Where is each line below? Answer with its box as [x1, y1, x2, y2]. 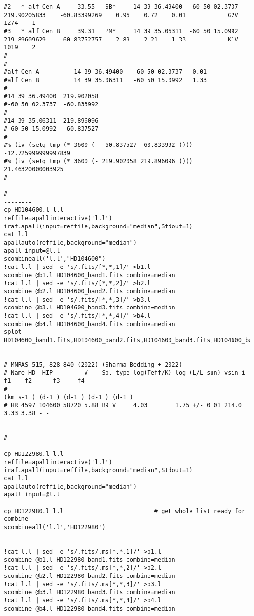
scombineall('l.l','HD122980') [4, 524, 106, 531]
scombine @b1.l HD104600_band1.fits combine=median [4, 271, 175, 279]
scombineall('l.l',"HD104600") [4, 255, 106, 263]
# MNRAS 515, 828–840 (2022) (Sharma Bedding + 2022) [4, 361, 183, 368]
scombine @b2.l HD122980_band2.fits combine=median [4, 572, 175, 579]
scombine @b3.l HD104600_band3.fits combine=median [4, 304, 175, 311]
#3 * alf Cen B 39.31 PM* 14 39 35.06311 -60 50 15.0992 [4, 27, 238, 35]
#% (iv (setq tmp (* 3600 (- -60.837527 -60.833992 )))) [4, 142, 193, 149]
